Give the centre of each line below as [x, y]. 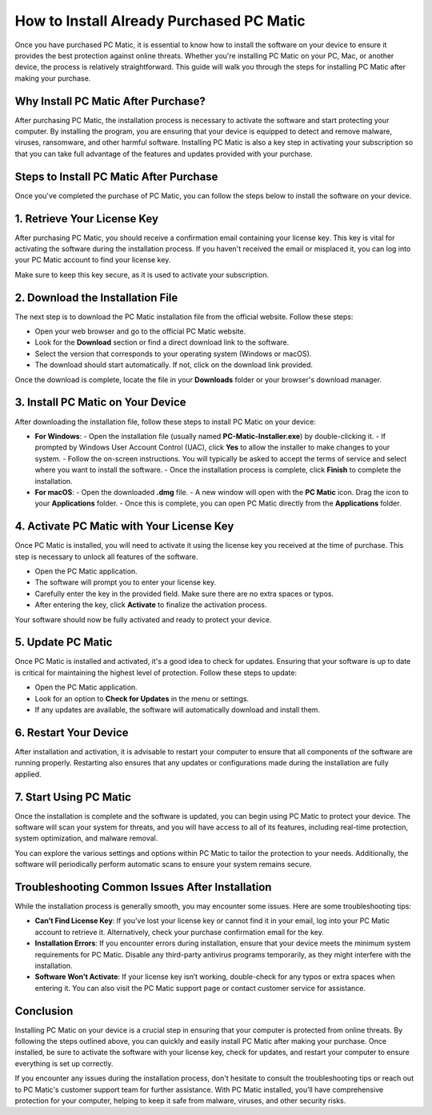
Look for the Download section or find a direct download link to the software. [162, 342]
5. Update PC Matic [64, 643]
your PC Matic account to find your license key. [93, 260]
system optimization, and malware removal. [86, 838]
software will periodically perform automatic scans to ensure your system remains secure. [163, 865]
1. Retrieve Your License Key [87, 219]
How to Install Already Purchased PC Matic [160, 21]
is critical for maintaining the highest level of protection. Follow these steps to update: [156, 673]
